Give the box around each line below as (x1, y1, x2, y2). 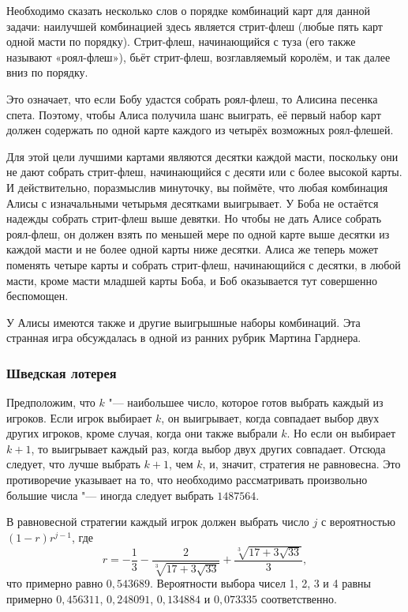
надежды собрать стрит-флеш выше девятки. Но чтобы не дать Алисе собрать (6, 210, 382, 227)
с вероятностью (320, 513, 395, 530)
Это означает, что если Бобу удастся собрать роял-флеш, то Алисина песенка (6, 90, 378, 107)
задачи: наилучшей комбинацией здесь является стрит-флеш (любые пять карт (6, 17, 383, 34)
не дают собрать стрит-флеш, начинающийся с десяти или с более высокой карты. (6, 163, 402, 180)
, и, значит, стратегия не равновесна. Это (202, 456, 401, 472)
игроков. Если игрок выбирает (6, 409, 152, 426)
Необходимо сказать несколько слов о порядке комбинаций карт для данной (6, 2, 371, 18)
